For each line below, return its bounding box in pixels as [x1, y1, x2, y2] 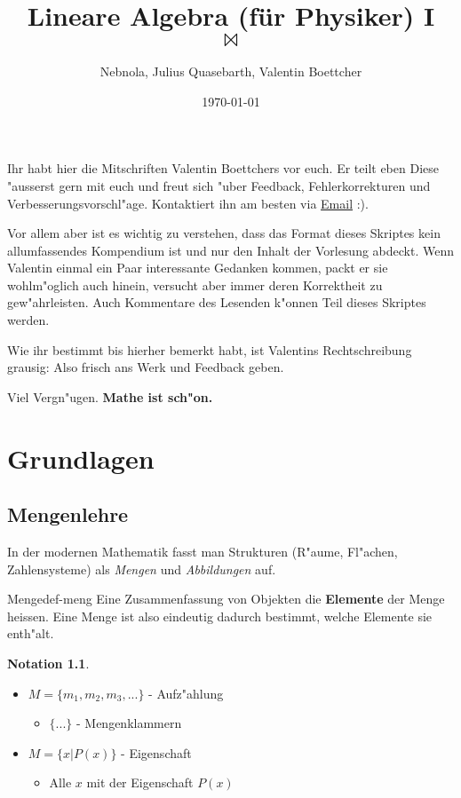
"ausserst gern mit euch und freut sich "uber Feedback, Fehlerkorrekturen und [7, 176, 431, 194]
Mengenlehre [7, 501, 129, 528]
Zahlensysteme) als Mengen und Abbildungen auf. [7, 559, 276, 578]
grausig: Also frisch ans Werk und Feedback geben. [7, 358, 284, 376]
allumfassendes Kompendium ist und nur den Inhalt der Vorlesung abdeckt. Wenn [7, 241, 455, 259]
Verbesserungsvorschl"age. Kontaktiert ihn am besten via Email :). [7, 194, 369, 212]
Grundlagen [7, 439, 155, 476]
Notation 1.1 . [7, 653, 90, 672]
